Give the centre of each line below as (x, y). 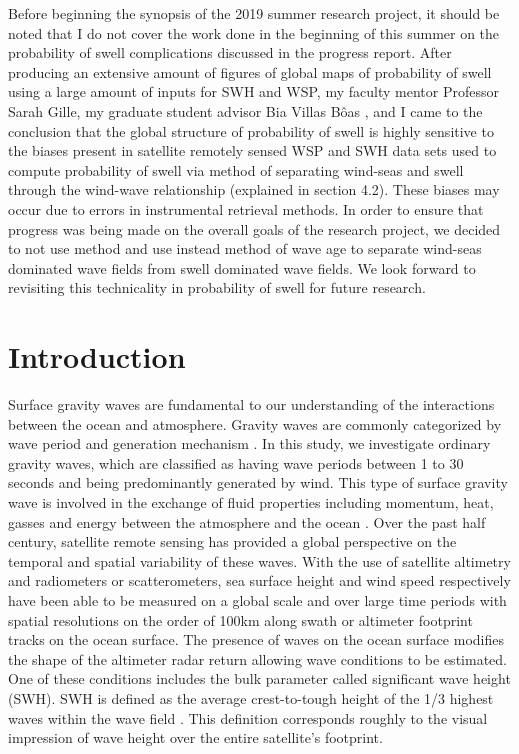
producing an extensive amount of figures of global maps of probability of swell (250, 71)
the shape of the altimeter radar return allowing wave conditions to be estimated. (257, 658)
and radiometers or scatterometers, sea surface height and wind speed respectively (259, 580)
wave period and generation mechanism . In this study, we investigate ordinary (249, 443)
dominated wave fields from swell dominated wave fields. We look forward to (242, 267)
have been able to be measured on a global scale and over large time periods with (257, 599)
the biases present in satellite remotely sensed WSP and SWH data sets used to (252, 150)
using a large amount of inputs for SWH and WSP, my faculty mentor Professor (253, 91)
